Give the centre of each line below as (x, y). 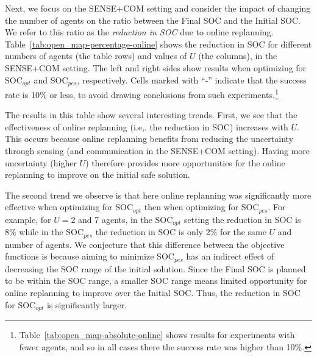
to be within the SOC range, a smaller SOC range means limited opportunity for (156, 281)
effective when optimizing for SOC (69, 207)
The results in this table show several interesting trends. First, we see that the (151, 115)
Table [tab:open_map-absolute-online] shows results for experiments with (157, 335)
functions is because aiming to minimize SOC (90, 256)
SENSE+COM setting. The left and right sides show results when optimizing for (156, 67)
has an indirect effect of (230, 256)
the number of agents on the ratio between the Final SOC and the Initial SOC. (153, 20)
